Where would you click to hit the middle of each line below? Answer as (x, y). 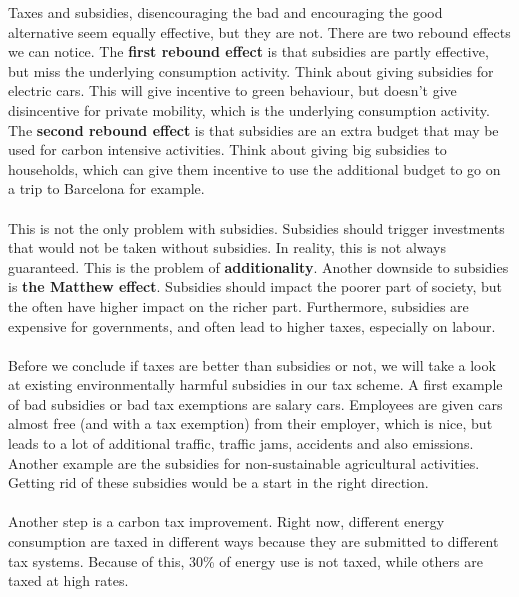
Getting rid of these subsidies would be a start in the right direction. (218, 482)
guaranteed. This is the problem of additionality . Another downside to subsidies (258, 266)
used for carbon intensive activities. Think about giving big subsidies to (227, 149)
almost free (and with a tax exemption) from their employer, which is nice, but (250, 423)
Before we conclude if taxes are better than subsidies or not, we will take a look (252, 364)
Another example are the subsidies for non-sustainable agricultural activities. (244, 462)
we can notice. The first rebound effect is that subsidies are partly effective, (248, 51)
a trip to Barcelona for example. (106, 188)
